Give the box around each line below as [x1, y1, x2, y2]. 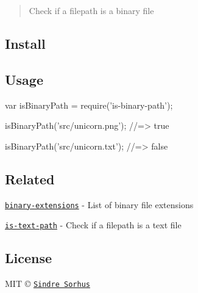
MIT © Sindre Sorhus [5, 277, 90, 290]
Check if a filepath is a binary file [29, 4, 154, 16]
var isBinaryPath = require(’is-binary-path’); [5, 98, 173, 111]
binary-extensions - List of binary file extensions [5, 198, 194, 211]
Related [5, 169, 55, 188]
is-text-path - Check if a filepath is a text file [5, 219, 182, 231]
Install [5, 34, 46, 52]
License [5, 248, 52, 267]
